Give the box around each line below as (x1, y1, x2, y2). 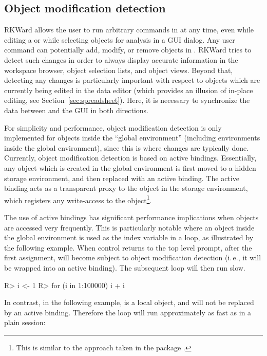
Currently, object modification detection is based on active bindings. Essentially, (4, 152, 257, 163)
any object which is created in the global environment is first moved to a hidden (4, 162, 256, 173)
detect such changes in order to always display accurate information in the (4, 54, 238, 65)
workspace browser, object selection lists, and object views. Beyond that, (4, 64, 233, 75)
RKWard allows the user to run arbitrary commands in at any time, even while (4, 24, 254, 35)
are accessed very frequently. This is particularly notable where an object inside (4, 222, 255, 233)
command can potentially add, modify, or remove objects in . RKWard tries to (4, 44, 252, 55)
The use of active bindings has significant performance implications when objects (4, 211, 259, 222)
